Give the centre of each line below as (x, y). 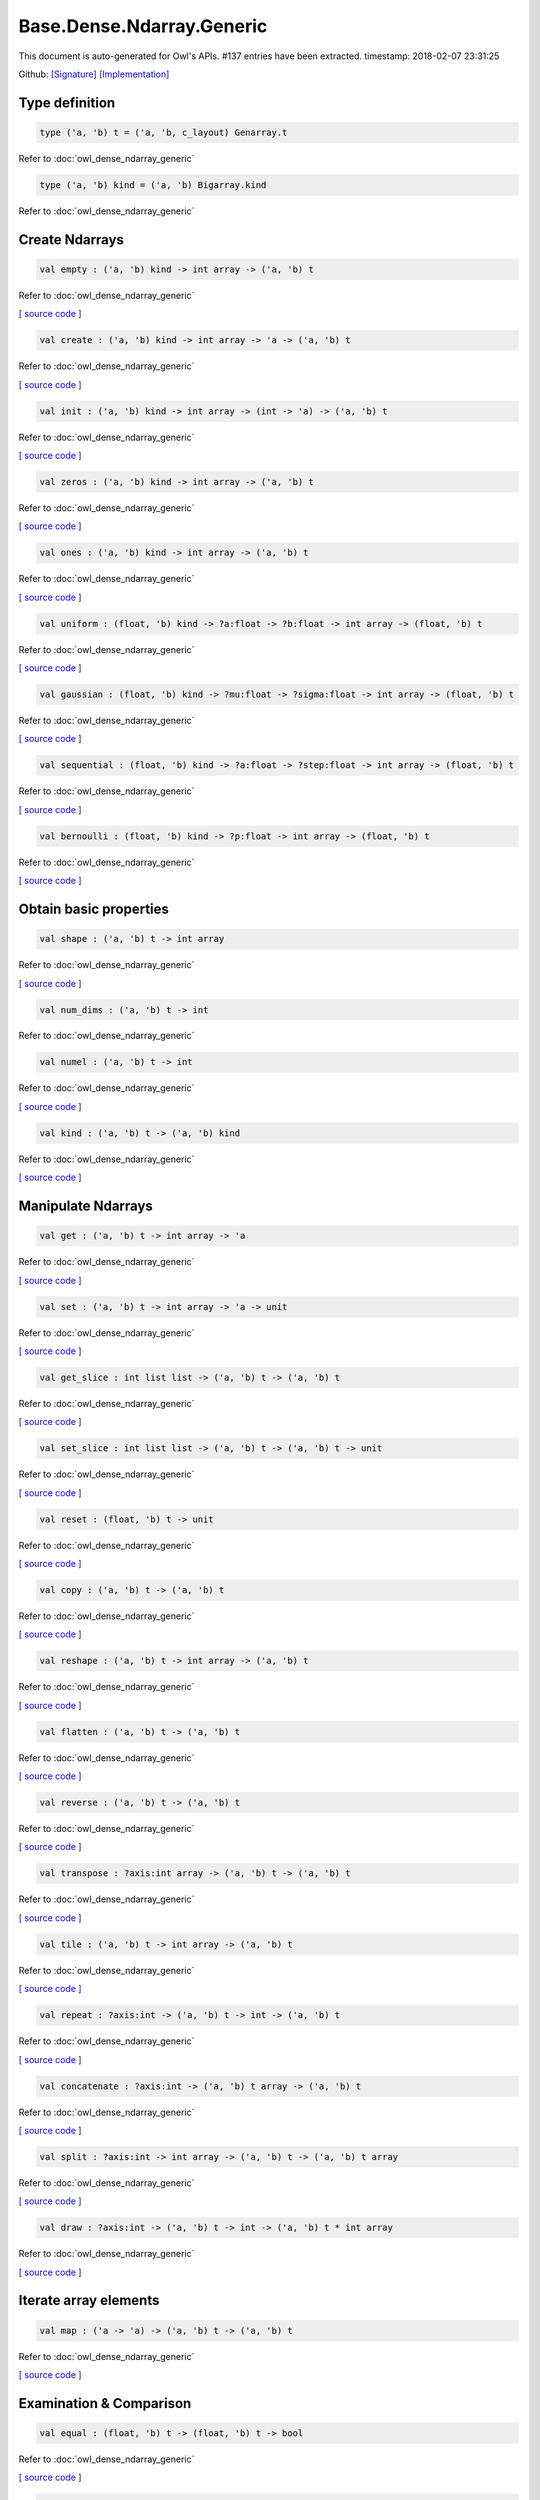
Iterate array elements (89, 2300)
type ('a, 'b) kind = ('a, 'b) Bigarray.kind (153, 184)
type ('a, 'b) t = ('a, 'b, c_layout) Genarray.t (163, 132)
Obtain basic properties (94, 908)
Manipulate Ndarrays (86, 1206)
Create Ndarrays (71, 239)
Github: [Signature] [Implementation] (94, 74)
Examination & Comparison (105, 2403)
